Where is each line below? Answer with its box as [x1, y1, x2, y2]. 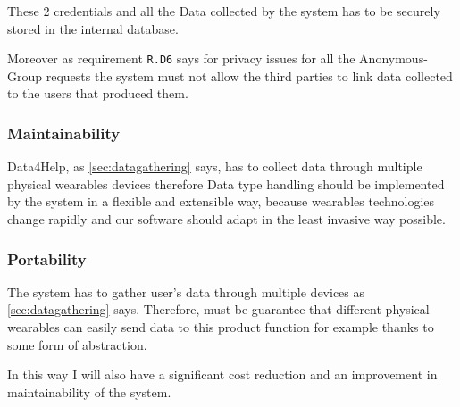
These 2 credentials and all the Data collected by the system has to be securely [7, 2, 440, 20]
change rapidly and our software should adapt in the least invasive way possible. [7, 210, 446, 228]
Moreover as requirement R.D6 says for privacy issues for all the [7, 49, 355, 68]
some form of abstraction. [7, 335, 147, 353]
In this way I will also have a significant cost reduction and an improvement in [7, 365, 438, 384]
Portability [7, 247, 87, 270]
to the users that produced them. [7, 84, 188, 103]
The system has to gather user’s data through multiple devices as [7, 282, 365, 301]
